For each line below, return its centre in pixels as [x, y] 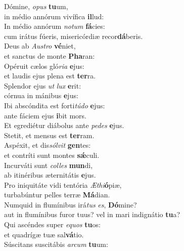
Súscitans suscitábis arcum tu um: [56, 244]
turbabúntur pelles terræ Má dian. [57, 195]
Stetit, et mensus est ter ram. [49, 135]
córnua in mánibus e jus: [41, 95]
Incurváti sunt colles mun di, [49, 165]
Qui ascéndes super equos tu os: [52, 224]
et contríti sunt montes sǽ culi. [52, 155]
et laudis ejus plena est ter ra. [50, 76]
